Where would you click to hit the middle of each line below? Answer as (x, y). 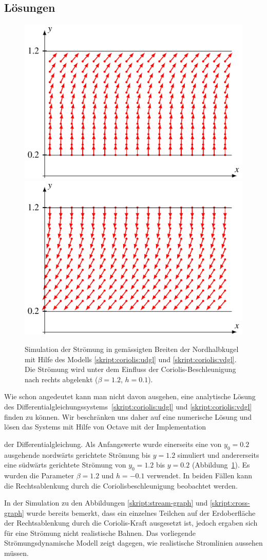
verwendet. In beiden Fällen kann (200, 475)
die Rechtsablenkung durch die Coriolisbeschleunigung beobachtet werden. (121, 485)
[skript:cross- (230, 503)
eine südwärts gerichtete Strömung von (65, 465)
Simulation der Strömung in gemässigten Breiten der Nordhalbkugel (132, 349)
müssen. (16, 553)
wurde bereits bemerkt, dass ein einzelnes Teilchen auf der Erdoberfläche (141, 512)
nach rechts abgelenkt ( (61, 379)
